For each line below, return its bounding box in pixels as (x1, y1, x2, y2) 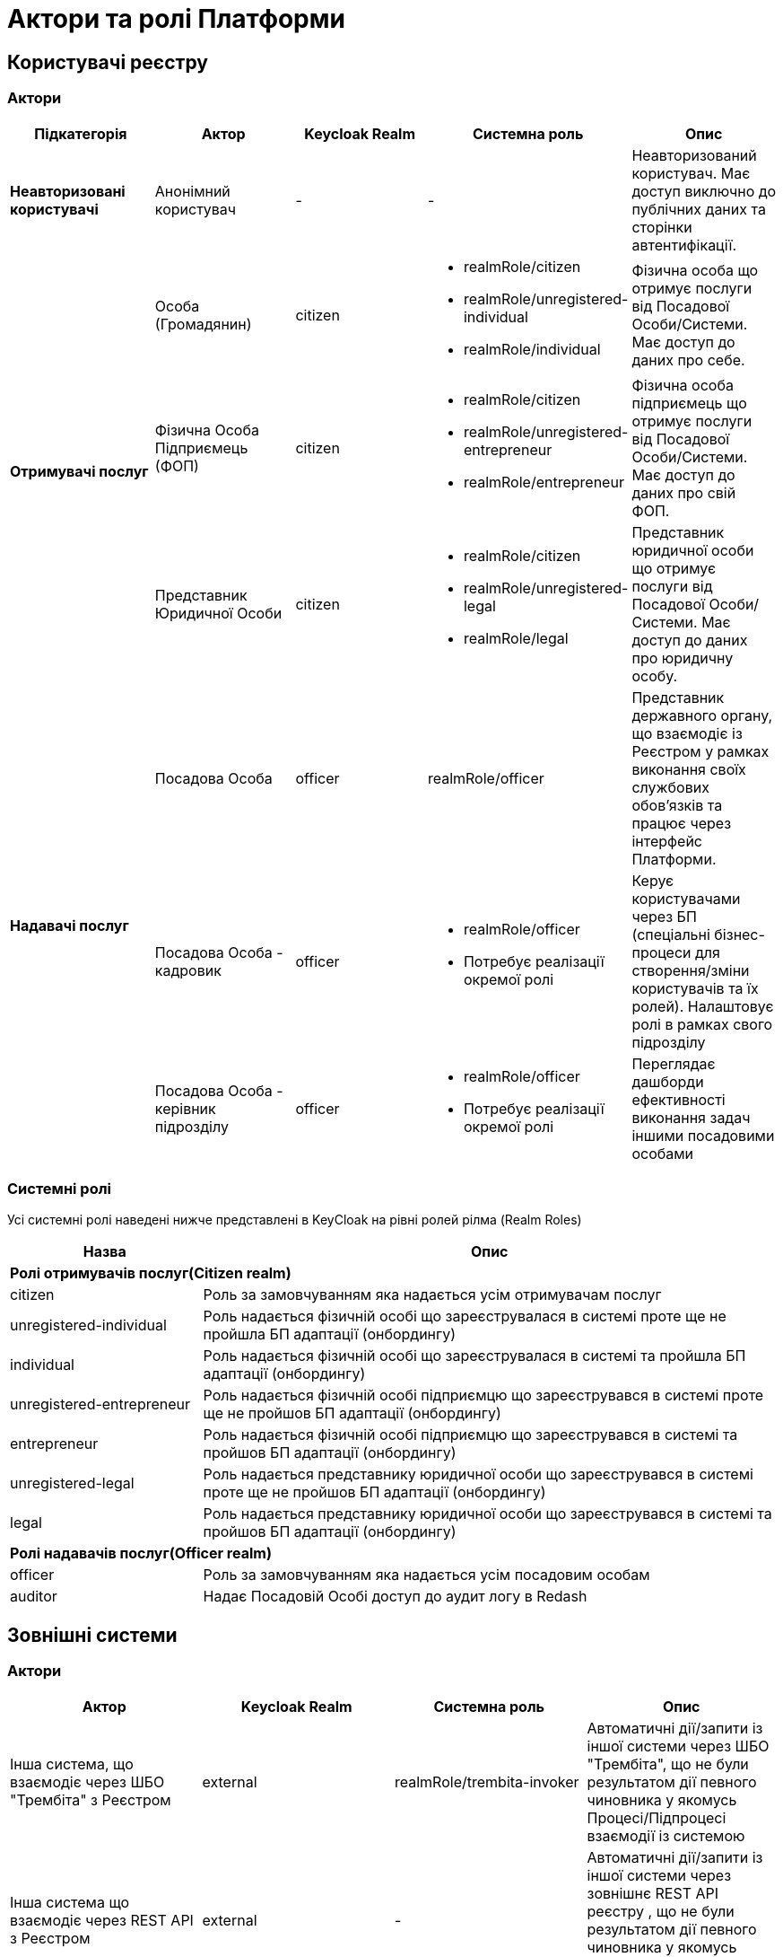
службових (631, 777, 709, 796)
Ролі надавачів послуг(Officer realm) (10, 1544, 272, 1563)
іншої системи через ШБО (587, 1736, 770, 1755)
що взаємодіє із (631, 724, 743, 742)
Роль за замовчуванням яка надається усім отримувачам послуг (203, 1286, 662, 1304)
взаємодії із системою (587, 1826, 745, 1845)
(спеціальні (631, 925, 710, 943)
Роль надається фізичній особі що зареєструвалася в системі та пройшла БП (203, 1347, 746, 1365)
